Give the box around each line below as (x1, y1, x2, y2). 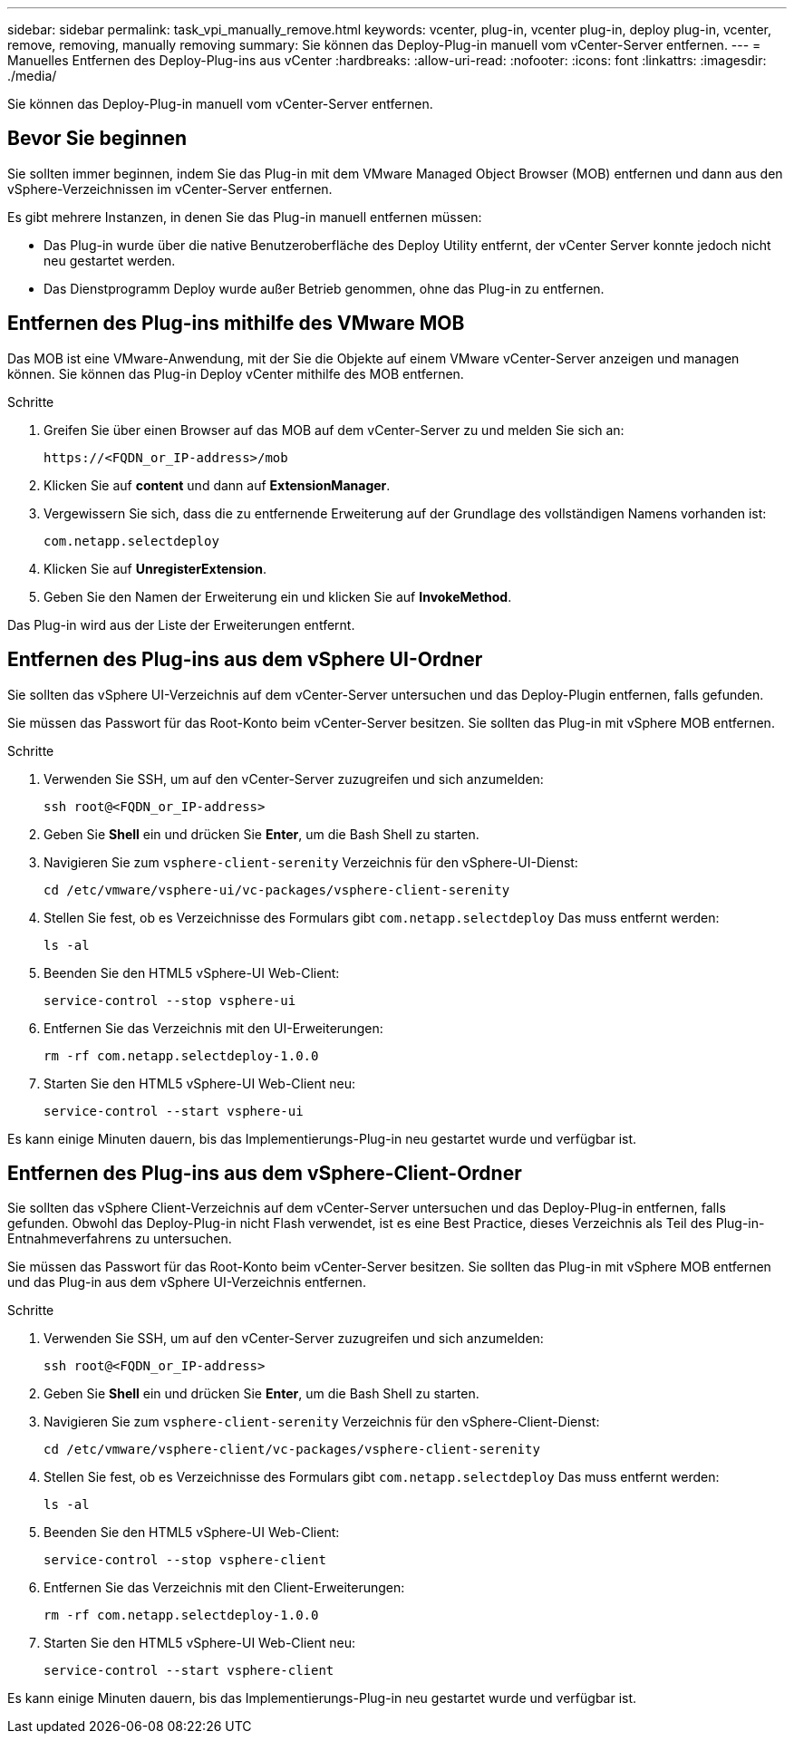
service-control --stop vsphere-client (44, 1552, 326, 1568)
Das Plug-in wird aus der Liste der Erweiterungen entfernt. (7, 616, 355, 633)
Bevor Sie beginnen (7, 127, 188, 150)
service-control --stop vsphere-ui (44, 992, 296, 1008)
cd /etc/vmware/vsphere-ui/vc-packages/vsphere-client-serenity (44, 882, 510, 897)
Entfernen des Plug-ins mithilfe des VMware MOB (7, 312, 465, 335)
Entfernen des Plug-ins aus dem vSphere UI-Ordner (7, 648, 483, 672)
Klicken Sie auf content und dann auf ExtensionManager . (44, 477, 391, 493)
